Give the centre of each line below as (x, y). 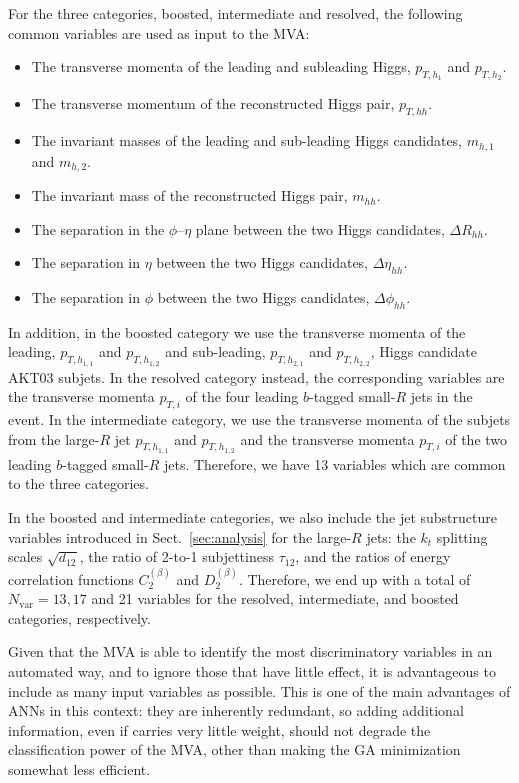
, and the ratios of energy (373, 556)
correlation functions (71, 578)
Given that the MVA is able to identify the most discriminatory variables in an (250, 651)
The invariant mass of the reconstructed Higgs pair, (189, 195)
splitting (462, 536)
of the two (476, 438)
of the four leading (242, 396)
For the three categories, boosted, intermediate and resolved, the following (235, 13)
